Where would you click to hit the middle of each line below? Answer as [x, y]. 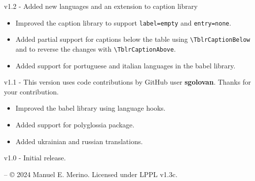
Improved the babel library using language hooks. [91, 108]
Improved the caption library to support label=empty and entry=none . [123, 22]
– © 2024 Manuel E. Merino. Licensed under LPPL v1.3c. [91, 174]
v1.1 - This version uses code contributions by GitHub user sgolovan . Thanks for [127, 82]
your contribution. [31, 91]
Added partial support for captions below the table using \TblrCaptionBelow [133, 39]
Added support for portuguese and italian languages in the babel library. [126, 65]
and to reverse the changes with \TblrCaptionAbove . [96, 48]
